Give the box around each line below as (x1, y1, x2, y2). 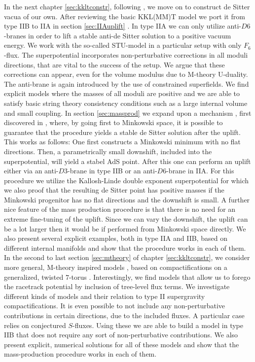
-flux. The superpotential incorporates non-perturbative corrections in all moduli (4, 49, 248, 60)
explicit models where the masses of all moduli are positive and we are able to (4, 88, 240, 99)
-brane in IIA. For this (166, 165, 234, 176)
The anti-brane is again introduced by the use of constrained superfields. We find (4, 78, 249, 89)
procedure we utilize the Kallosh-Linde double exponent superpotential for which (4, 175, 249, 185)
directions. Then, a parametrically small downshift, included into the (4, 146, 212, 156)
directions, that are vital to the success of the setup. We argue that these (4, 59, 225, 69)
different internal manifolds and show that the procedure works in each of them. (4, 242, 246, 253)
